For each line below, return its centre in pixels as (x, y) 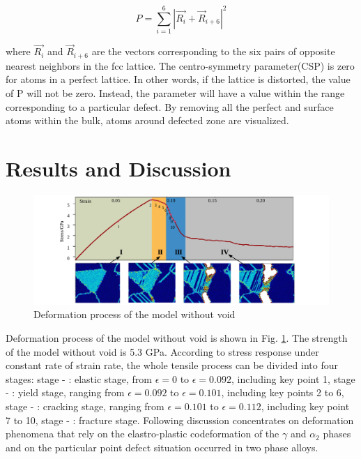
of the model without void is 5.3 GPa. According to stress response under (162, 351)
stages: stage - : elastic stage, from (79, 378)
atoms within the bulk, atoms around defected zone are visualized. (147, 120)
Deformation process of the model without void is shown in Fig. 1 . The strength (177, 338)
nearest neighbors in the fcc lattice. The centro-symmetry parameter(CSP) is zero (180, 65)
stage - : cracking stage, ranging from (85, 406)
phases (337, 434)
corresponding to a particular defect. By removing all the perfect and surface (170, 106)
